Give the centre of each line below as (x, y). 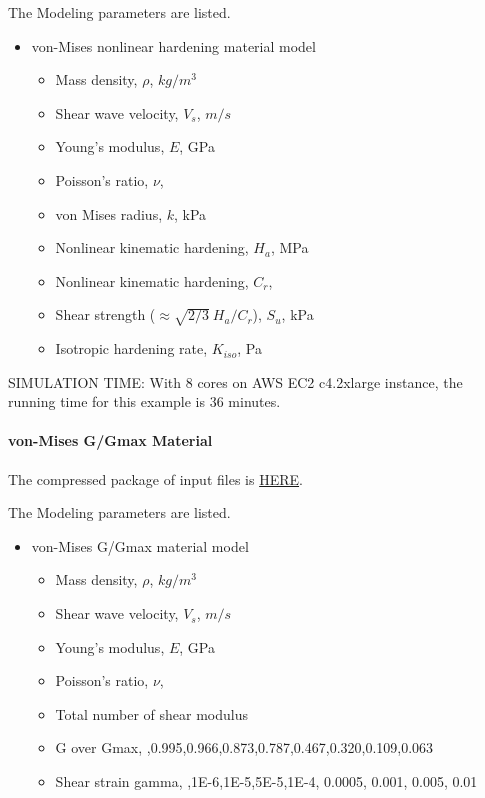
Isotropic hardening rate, (131, 348)
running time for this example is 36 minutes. (144, 401)
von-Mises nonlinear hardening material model (173, 45)
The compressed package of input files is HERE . (155, 478)
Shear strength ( (105, 314)
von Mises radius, (109, 213)
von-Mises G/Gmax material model (140, 545)
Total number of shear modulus (151, 713)
